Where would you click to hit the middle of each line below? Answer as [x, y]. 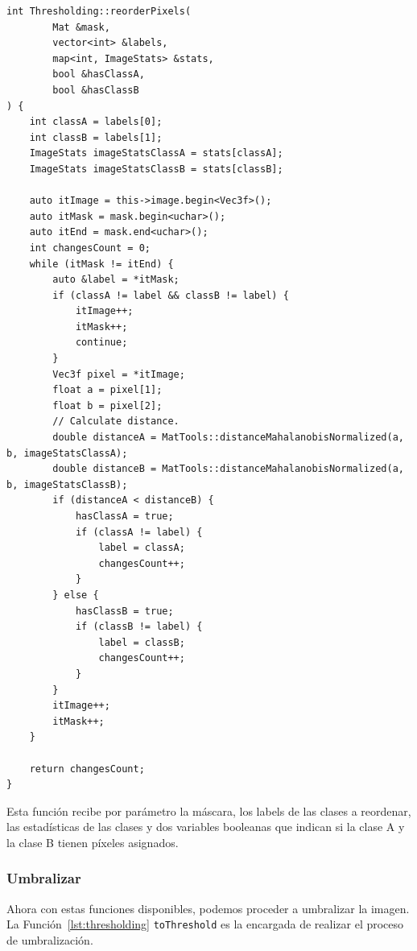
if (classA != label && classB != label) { [171, 295]
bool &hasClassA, [99, 74]
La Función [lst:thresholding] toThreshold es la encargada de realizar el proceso [205, 924]
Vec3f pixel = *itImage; [119, 374]
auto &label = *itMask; [116, 280]
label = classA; [142, 548]
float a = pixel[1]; [107, 390]
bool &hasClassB [96, 90]
